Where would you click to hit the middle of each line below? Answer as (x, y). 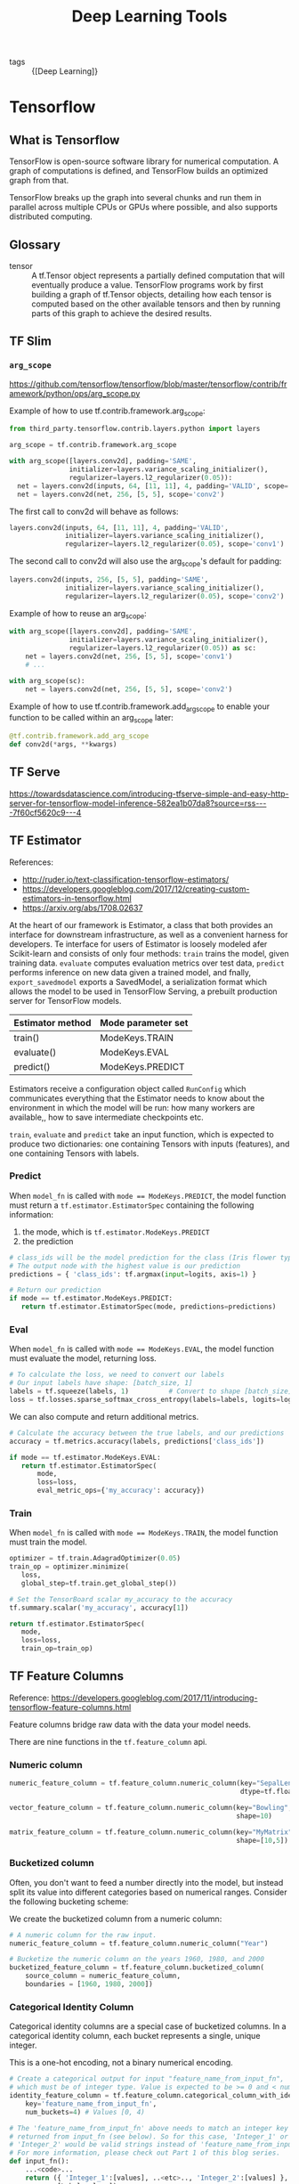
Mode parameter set (144, 1023)
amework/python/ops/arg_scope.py (75, 393)
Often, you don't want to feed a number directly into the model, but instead (146, 1882)
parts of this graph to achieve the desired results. (121, 313)
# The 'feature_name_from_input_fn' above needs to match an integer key (149, 2128)
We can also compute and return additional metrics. (104, 1416)
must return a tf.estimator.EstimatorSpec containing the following (132, 1205)
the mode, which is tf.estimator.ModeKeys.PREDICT (116, 1232)
